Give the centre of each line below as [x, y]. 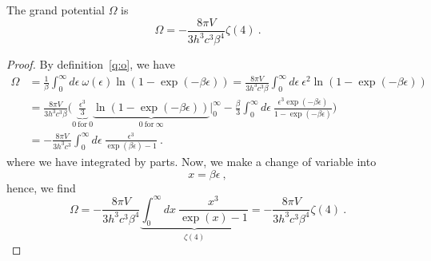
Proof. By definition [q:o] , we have [91, 64]
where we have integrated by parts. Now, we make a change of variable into [192, 162]
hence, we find [41, 187]
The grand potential [56, 10]
